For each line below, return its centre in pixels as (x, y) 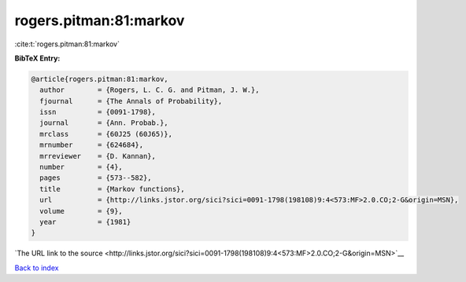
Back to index (37, 268)
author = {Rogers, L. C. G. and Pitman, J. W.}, (150, 90)
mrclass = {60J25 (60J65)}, (106, 134)
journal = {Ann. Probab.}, (104, 123)
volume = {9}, (81, 211)
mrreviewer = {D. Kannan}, (98, 156)
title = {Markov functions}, (112, 189)
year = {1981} (85, 222)
